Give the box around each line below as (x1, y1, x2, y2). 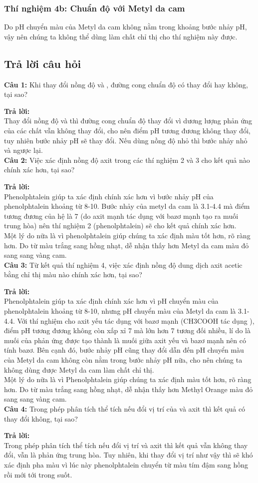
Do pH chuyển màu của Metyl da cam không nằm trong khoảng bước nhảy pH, (4, 21, 247, 32)
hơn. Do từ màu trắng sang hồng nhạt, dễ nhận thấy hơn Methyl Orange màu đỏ (4, 384, 253, 394)
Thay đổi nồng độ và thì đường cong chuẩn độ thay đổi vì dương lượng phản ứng (4, 115, 253, 126)
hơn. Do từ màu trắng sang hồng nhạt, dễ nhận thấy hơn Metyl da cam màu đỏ (4, 240, 249, 250)
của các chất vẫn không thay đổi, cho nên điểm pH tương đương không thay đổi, (4, 125, 251, 135)
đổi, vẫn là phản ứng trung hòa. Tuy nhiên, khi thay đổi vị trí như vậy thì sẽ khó (4, 450, 253, 460)
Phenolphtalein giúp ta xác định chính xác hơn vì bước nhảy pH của (4, 191, 214, 201)
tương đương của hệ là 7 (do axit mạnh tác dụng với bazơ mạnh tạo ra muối (4, 210, 239, 221)
